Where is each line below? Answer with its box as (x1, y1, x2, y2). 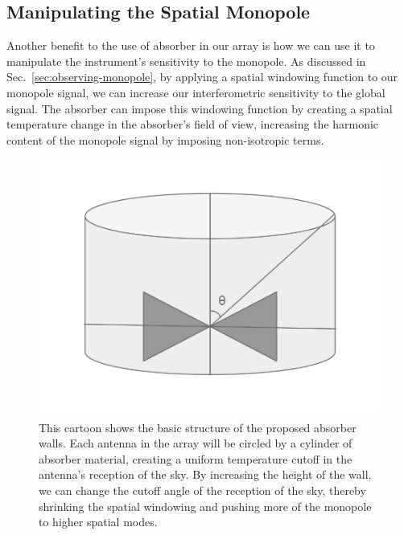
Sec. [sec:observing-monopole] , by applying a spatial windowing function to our (6, 68, 398, 85)
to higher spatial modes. (39, 513, 158, 530)
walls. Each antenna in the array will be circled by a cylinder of (39, 435, 352, 451)
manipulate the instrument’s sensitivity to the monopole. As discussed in (6, 52, 366, 69)
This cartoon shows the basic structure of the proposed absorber (39, 419, 357, 435)
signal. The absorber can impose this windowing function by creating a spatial (6, 100, 393, 116)
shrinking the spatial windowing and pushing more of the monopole (39, 497, 372, 514)
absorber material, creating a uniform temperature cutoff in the (39, 450, 352, 467)
